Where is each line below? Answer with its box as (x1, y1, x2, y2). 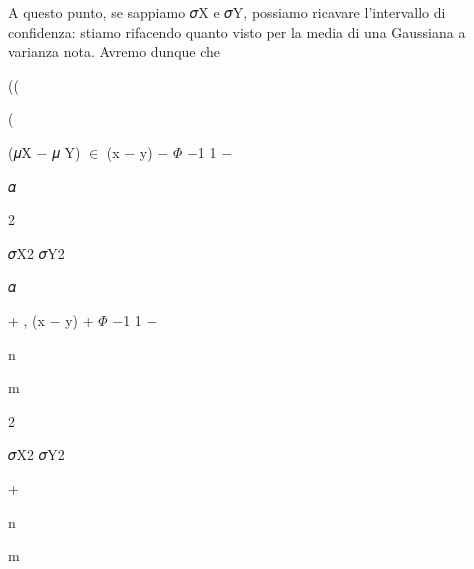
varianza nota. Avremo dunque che (8, 41, 221, 62)
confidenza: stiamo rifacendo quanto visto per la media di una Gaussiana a (8, 21, 466, 42)
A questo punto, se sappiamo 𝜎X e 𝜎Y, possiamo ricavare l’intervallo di (8, 2, 446, 22)
